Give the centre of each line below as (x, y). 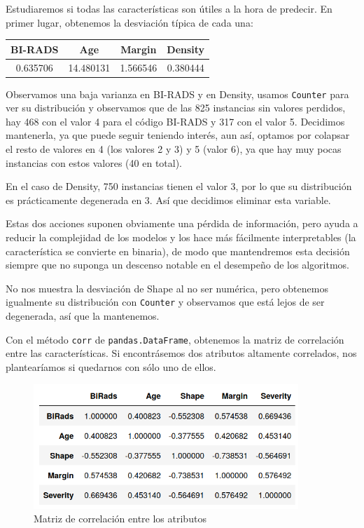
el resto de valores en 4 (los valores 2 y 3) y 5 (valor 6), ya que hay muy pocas (174, 149)
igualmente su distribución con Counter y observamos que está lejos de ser (165, 302)
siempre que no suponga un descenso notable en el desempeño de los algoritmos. (177, 265)
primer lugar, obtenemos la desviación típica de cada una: (129, 22)
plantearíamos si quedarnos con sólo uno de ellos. (111, 366)
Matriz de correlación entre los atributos (120, 519)
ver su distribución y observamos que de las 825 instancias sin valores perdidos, (176, 108)
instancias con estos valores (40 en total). (94, 162)
